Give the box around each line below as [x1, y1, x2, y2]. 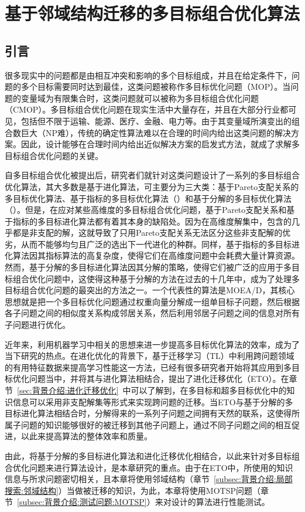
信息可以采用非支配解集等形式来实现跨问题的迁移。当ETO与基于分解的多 [12, 395, 293, 408]
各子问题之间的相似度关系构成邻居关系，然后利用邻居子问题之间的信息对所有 [5, 307, 300, 319]
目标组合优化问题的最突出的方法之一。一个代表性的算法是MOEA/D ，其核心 [5, 284, 295, 296]
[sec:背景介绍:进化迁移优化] [17, 384, 119, 396]
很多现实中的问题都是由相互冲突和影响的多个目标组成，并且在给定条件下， [5, 69, 292, 81]
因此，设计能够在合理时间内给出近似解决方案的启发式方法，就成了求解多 [20, 138, 300, 150]
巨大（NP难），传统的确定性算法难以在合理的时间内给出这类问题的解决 [20, 126, 292, 138]
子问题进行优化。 [5, 318, 70, 331]
